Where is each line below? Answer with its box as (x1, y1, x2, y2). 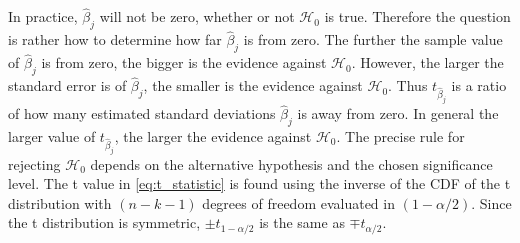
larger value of (8, 125, 96, 146)
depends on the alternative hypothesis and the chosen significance (90, 153, 493, 174)
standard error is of (8, 75, 127, 96)
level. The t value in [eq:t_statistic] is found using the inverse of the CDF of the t (8, 173, 511, 194)
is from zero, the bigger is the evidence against (41, 52, 327, 73)
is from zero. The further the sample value (243, 29, 503, 50)
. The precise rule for (336, 125, 465, 146)
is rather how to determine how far (8, 29, 222, 50)
